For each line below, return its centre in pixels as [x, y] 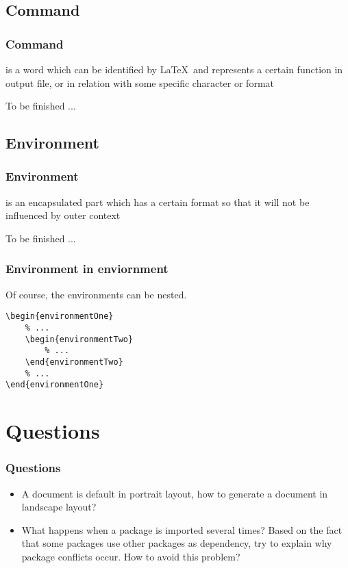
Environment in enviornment [87, 269]
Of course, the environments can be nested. [96, 294]
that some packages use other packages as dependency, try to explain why [177, 543]
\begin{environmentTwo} [79, 339]
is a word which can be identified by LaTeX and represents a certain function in [174, 69]
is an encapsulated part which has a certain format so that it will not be [158, 202]
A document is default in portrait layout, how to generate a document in [175, 493]
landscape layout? [59, 507]
